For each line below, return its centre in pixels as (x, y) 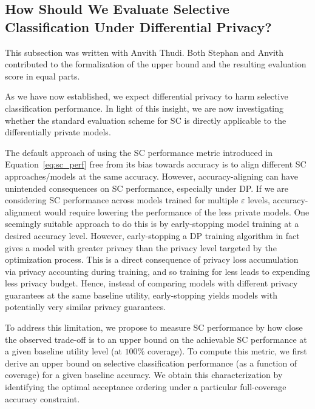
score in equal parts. (42, 76)
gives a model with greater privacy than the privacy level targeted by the (141, 247)
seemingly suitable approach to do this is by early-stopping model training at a (152, 224)
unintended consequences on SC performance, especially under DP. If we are (147, 188)
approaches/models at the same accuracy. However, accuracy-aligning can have (151, 176)
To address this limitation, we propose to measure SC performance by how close (154, 327)
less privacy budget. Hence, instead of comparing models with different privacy (151, 283)
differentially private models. (58, 132)
